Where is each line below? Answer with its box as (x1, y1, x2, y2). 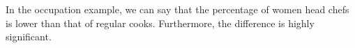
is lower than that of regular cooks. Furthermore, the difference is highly (6, 15, 315, 30)
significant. (6, 29, 52, 44)
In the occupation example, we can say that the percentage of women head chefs (6, 2, 349, 16)
